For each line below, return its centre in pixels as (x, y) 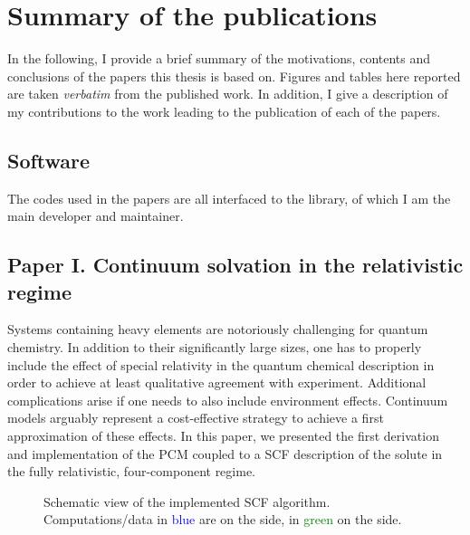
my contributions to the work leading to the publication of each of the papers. (224, 111)
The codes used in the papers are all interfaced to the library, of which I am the (229, 198)
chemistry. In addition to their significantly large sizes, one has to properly (215, 347)
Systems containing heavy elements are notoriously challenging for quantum (218, 329)
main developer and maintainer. (96, 216)
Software (49, 160)
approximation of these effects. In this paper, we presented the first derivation (223, 436)
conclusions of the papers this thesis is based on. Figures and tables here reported (234, 76)
